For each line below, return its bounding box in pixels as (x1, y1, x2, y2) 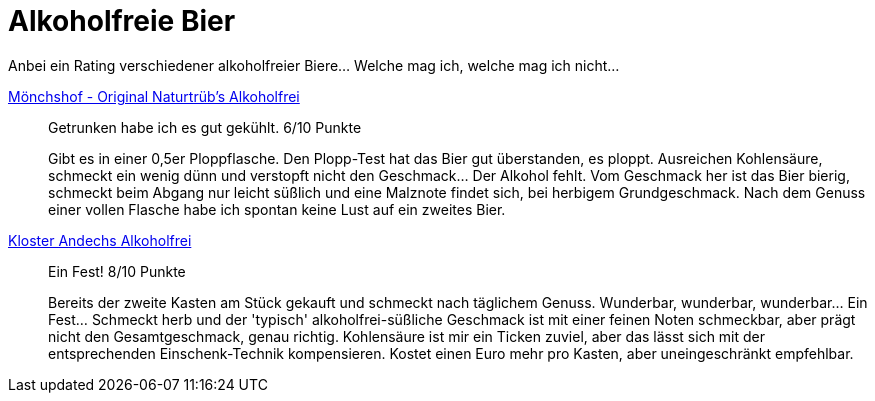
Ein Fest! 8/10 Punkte (48, 262, 186, 280)
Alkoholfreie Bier (8, 4, 236, 38)
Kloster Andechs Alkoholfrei (8, 231, 192, 249)
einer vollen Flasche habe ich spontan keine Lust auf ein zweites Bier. (48, 200, 506, 218)
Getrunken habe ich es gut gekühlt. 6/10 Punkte (48, 118, 362, 136)
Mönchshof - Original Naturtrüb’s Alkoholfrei (8, 87, 300, 105)
